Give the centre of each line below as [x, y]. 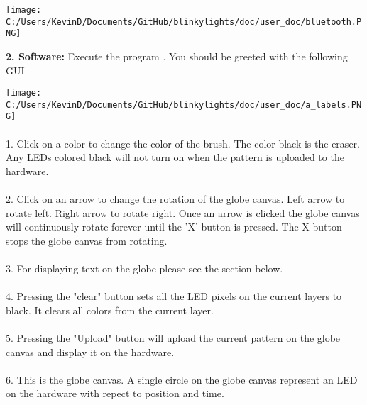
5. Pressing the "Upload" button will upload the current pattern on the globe [173, 338]
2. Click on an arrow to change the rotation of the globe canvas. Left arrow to [175, 199]
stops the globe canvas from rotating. [87, 240]
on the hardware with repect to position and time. [115, 393]
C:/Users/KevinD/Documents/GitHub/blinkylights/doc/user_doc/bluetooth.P [184, 22]
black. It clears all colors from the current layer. [110, 310]
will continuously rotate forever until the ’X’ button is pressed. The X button [174, 227]
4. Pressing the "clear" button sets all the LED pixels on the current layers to [174, 296]
